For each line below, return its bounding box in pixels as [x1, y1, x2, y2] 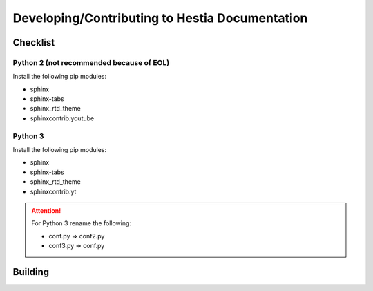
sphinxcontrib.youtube [30, 114, 95, 122]
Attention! [31, 206, 61, 214]
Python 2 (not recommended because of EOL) [12, 57, 170, 67]
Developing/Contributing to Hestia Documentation [12, 10, 308, 26]
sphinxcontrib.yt [30, 187, 77, 196]
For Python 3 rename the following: [31, 219, 131, 227]
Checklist [12, 37, 55, 48]
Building [12, 266, 50, 278]
